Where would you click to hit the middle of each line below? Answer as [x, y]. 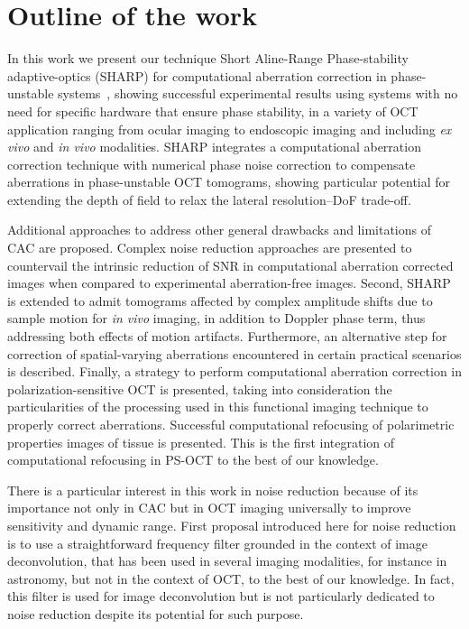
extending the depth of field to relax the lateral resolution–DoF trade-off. [209, 199]
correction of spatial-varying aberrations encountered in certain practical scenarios [234, 353]
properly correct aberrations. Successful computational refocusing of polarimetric [231, 424]
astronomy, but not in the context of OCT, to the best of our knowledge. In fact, [231, 578]
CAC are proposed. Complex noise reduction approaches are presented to [210, 248]
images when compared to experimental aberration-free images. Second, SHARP [229, 283]
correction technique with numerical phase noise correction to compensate [212, 164]
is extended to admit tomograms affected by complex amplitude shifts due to [220, 300]
